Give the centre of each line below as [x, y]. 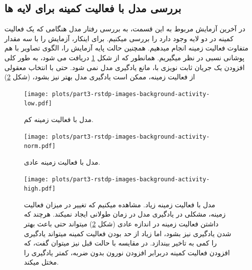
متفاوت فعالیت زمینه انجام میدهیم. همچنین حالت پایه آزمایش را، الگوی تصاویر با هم [126, 48]
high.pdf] [40, 189]
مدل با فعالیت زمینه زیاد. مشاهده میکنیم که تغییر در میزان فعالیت [120, 204]
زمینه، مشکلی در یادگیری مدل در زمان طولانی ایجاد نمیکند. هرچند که [125, 214]
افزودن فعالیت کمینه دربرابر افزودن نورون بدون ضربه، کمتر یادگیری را [127, 252]
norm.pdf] [40, 146]
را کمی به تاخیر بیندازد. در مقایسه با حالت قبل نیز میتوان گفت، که [121, 243]
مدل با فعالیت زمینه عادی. [62, 161]
